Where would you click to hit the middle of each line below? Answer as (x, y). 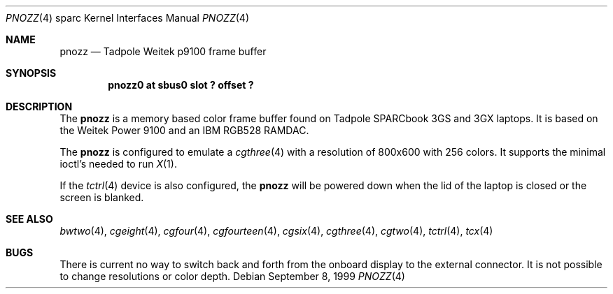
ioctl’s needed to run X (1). (118, 164)
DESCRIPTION (39, 106)
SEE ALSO (29, 219)
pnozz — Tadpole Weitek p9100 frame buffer (163, 51)
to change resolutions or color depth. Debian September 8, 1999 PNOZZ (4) (232, 276)
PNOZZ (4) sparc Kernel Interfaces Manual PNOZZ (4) (128, 18)
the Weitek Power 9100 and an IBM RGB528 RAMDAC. (184, 130)
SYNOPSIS (31, 73)
